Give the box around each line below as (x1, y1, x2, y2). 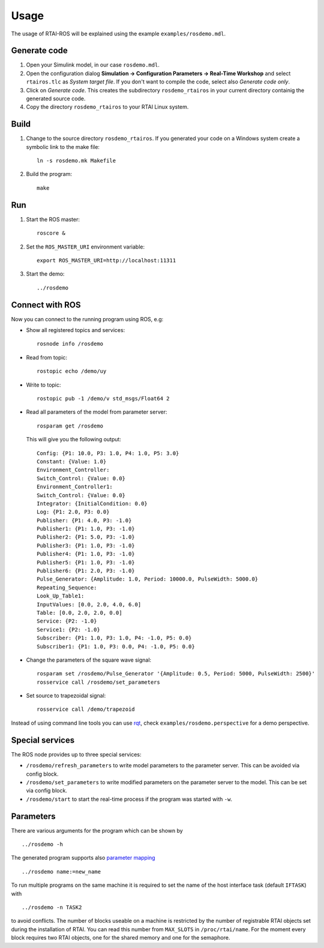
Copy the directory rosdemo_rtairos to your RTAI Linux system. (26, 103, 189, 110)
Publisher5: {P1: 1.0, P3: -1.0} (37, 559, 135, 566)
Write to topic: (26, 381, 61, 388)
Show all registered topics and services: (26, 327, 125, 334)
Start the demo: (26, 270, 65, 277)
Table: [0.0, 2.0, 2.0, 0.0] (37, 609, 122, 616)
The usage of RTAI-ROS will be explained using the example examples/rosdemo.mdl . (11, 30, 226, 37)
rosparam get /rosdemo (37, 422, 104, 429)
